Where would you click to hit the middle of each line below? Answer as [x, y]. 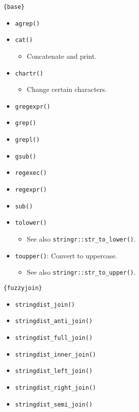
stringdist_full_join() [54, 338]
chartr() [29, 73]
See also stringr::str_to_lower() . [81, 239]
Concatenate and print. [62, 56]
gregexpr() [33, 106]
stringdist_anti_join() [54, 321]
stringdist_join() [45, 305]
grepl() [27, 140]
